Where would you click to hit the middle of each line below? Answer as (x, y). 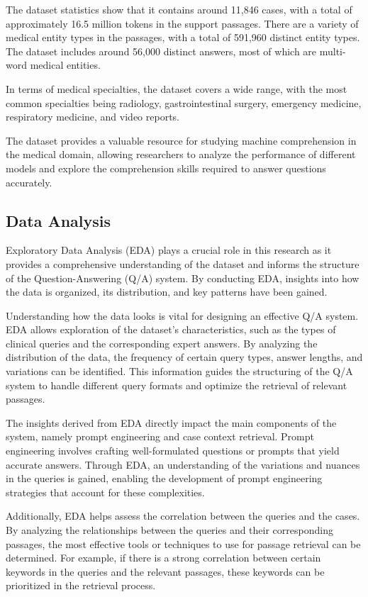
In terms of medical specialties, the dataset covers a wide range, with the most (177, 88)
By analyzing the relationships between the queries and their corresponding (169, 530)
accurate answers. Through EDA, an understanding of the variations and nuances (183, 464)
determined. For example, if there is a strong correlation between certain (163, 558)
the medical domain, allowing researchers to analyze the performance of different (181, 154)
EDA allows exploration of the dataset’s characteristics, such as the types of (171, 329)
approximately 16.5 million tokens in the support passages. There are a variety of (182, 23)
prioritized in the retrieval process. (81, 585)
